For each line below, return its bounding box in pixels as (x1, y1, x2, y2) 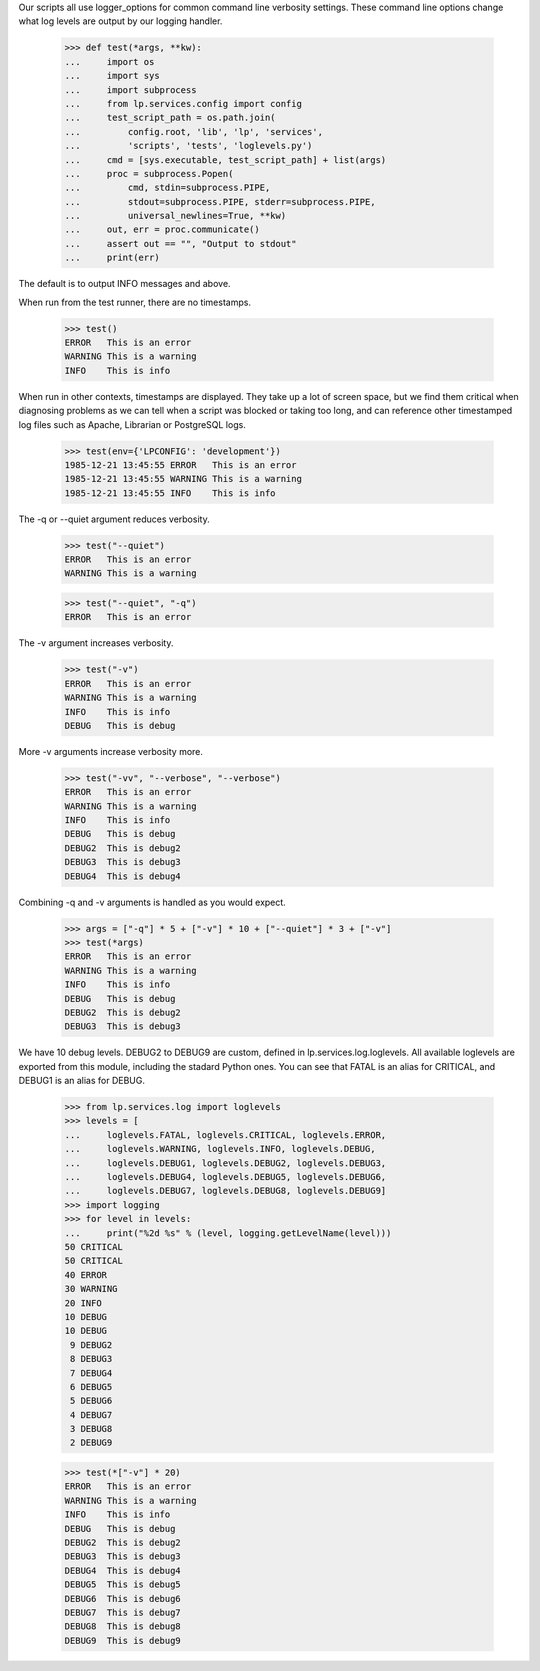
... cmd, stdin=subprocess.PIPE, (64, 182, 271, 194)
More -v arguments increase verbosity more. (18, 745, 204, 757)
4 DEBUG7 (70, 1409, 113, 1420)
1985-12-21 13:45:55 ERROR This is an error (64, 459, 297, 470)
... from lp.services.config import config (64, 98, 302, 109)
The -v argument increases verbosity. (18, 637, 174, 649)
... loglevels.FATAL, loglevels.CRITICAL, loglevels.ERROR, (64, 1129, 387, 1140)
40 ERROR (64, 1269, 108, 1280)
